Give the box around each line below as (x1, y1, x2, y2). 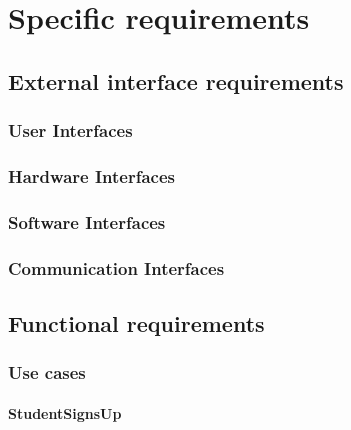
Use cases (8, 360, 86, 385)
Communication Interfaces (8, 255, 225, 280)
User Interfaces (8, 118, 133, 143)
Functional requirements (8, 307, 265, 338)
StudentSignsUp (8, 402, 122, 423)
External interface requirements (8, 65, 344, 96)
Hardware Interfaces (8, 163, 175, 188)
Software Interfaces (8, 209, 166, 234)
